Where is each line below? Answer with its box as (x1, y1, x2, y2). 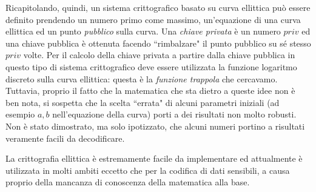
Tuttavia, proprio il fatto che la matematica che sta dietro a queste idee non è (5, 84, 295, 97)
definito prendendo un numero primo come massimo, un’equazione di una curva (5, 13, 301, 25)
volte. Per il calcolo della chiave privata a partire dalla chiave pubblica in (23, 48, 295, 61)
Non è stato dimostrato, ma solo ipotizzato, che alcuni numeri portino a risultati (5, 119, 305, 132)
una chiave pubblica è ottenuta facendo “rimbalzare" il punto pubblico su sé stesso (5, 36, 311, 49)
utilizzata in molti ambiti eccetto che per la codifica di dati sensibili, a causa (5, 164, 290, 176)
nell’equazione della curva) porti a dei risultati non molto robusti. (52, 108, 297, 121)
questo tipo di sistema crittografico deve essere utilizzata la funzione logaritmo (5, 60, 297, 73)
